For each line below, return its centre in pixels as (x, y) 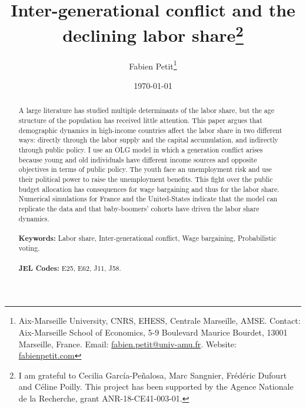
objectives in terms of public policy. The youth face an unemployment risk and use (145, 169)
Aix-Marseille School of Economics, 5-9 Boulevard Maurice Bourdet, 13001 (153, 332)
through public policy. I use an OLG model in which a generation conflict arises (141, 149)
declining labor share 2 (153, 34)
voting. (29, 248)
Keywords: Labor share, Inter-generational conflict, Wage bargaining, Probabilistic (147, 238)
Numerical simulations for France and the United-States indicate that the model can (148, 199)
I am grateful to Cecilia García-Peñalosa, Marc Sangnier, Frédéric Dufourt (153, 375)
